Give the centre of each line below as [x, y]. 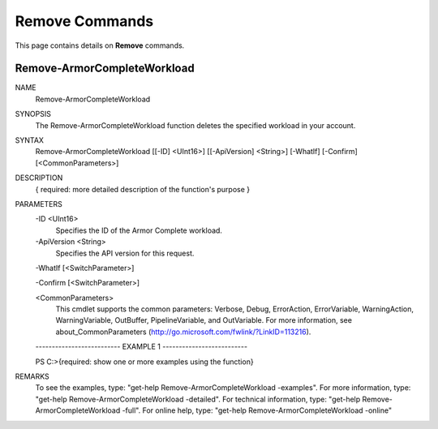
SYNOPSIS [33, 114]
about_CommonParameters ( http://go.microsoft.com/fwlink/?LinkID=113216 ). [183, 332]
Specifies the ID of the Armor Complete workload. [139, 230]
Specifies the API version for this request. [125, 253]
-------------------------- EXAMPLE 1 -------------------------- [141, 347]
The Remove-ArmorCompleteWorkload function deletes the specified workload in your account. [195, 125]
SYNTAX [30, 140]
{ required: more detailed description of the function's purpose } [143, 189]
